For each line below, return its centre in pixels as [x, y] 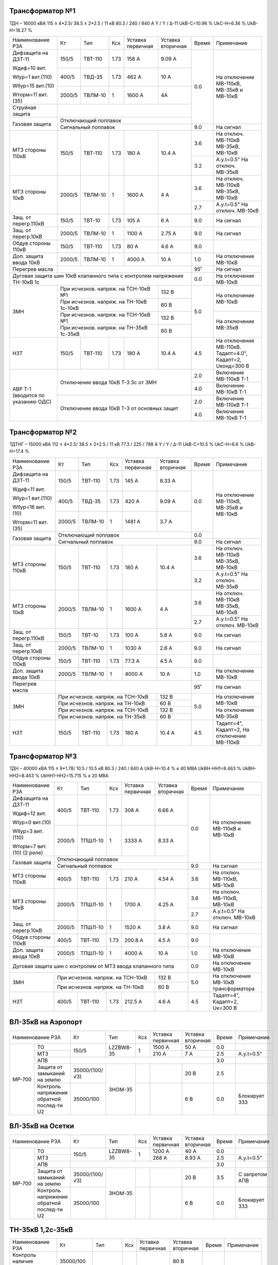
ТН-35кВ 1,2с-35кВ [41, 1230]
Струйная [24, 108]
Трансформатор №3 [43, 756]
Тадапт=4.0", [232, 353]
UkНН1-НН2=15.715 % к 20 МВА [74, 775]
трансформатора [234, 988]
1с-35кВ [70, 334]
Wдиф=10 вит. [30, 68]
